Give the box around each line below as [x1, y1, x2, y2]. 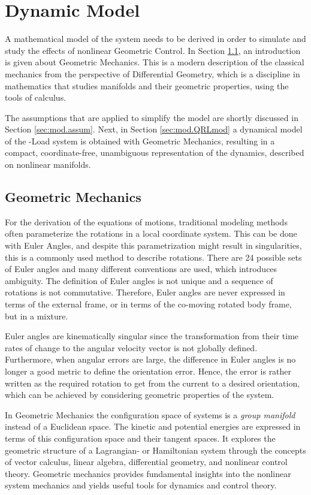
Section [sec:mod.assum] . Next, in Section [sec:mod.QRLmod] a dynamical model [5, 123, 303, 135]
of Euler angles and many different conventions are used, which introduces [5, 262, 277, 275]
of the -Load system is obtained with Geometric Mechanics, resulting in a [5, 134, 275, 147]
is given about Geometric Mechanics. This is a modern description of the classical [5, 56, 304, 68]
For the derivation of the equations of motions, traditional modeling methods [5, 215, 288, 228]
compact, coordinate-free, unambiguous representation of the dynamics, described [5, 146, 304, 159]
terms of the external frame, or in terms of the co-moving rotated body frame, [5, 298, 292, 310]
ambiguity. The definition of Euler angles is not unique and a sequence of [5, 274, 273, 286]
